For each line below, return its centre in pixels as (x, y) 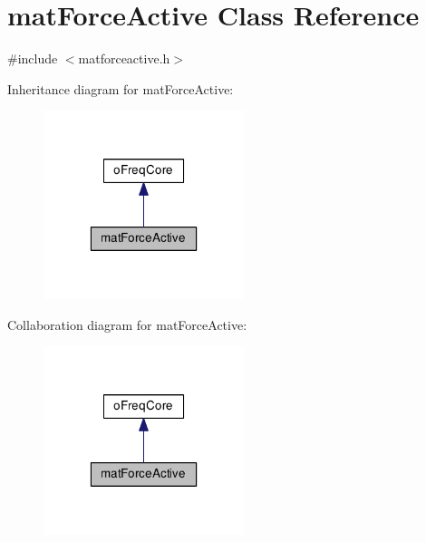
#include (33, 58)
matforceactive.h (124, 58)
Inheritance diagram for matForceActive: (121, 88)
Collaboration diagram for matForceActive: (127, 324)
